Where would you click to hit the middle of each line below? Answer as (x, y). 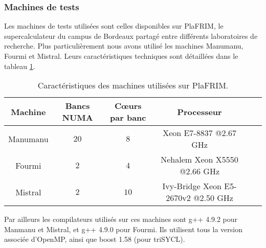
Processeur (199, 111)
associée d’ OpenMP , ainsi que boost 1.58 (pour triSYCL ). (95, 239)
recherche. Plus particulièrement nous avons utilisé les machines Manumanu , (124, 46)
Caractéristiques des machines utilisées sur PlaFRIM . (133, 85)
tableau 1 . (20, 66)
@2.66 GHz (199, 171)
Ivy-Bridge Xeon (192, 186)
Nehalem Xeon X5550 (199, 160)
